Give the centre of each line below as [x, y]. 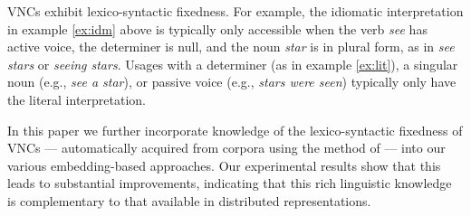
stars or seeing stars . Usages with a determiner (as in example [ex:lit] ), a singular [233, 64]
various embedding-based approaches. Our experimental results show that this [224, 165]
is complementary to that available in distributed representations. [189, 200]
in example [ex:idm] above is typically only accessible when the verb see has [217, 28]
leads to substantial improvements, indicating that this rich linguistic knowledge [230, 183]
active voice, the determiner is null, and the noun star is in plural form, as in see [231, 47]
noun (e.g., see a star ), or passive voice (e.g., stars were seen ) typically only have [232, 82]
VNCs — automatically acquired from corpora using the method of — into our [226, 148]
